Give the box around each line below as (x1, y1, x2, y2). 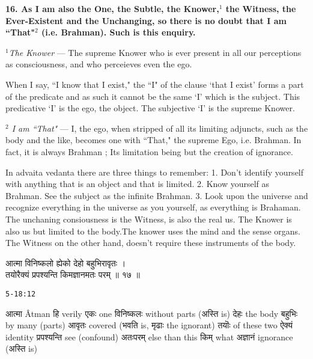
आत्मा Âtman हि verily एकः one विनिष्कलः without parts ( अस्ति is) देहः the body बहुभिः (5, 307, 298, 319)
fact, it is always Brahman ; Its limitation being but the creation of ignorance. (5, 145, 293, 158)
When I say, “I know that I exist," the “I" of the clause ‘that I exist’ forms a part (5, 78, 304, 90)
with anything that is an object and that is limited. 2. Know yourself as (5, 177, 270, 190)
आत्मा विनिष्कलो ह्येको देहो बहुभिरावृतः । (5, 256, 126, 269)
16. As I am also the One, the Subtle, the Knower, (5, 2, 219, 14)
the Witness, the (225, 2, 296, 14)
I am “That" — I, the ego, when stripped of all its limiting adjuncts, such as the (11, 121, 308, 134)
